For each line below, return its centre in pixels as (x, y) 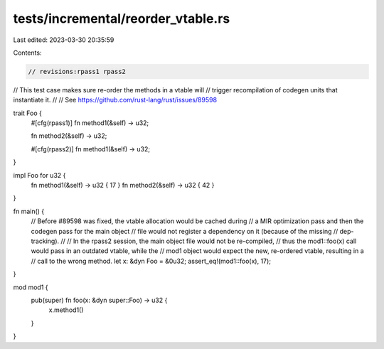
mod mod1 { (31, 287)
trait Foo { (28, 113)
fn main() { (29, 211)
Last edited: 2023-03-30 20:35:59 (64, 40)
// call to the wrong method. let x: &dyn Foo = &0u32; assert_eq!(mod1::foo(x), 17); (151, 261)
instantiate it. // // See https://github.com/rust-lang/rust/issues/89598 (115, 100)
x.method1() (66, 310)
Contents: (27, 53)
